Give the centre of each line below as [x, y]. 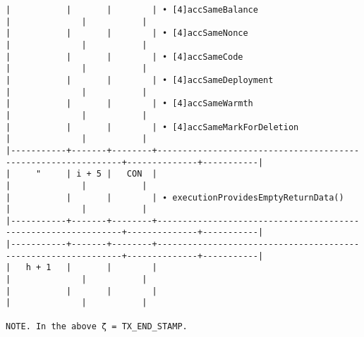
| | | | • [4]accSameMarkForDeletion [152, 127]
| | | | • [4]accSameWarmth [129, 104]
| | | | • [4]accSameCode [125, 57]
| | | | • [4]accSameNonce [127, 33]
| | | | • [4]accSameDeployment [140, 80]
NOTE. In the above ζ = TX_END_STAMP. [97, 326]
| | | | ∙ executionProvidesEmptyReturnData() [175, 197]
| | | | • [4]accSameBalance [132, 10]
